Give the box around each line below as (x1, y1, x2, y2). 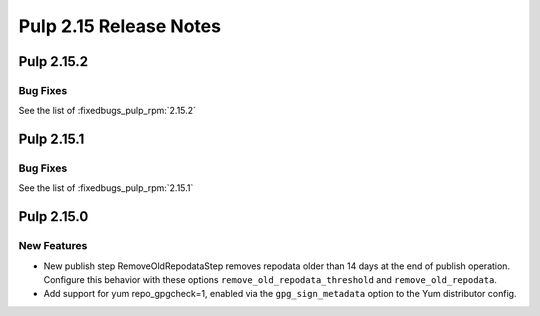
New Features (18, 239, 88, 253)
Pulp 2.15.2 (18, 53, 89, 70)
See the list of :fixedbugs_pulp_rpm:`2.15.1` (18, 182, 194, 194)
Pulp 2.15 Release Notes (18, 15, 222, 37)
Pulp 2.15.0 (18, 208, 89, 225)
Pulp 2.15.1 (18, 131, 85, 148)
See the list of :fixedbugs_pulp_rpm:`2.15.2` (18, 105, 197, 117)
